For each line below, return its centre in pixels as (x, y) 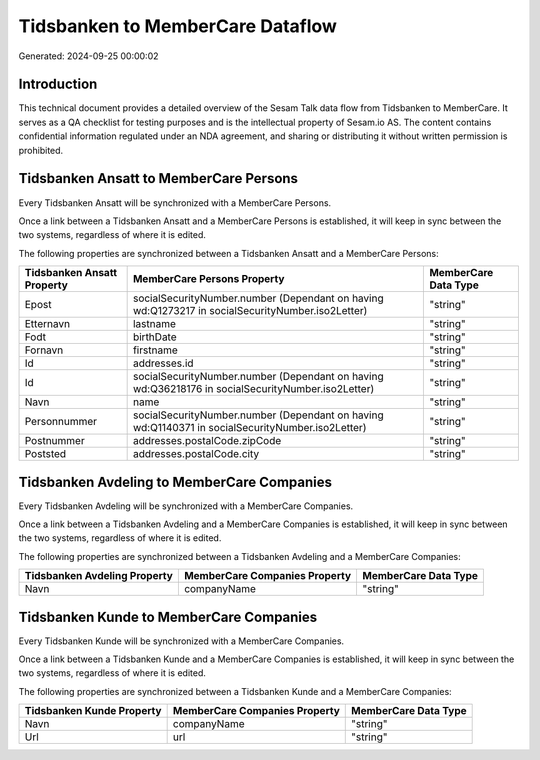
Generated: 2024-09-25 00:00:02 (88, 56)
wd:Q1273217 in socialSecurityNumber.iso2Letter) (250, 311)
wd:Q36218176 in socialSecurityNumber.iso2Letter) (253, 389)
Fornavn (44, 350)
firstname (155, 350)
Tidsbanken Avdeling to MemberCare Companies (175, 481)
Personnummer (61, 422)
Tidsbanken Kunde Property (93, 711)
